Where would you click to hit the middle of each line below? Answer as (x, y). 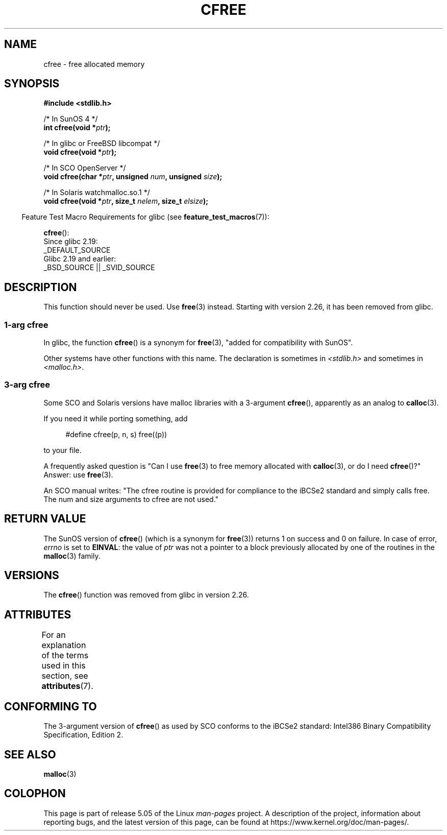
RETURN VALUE (45, 519)
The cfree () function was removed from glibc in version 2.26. (146, 595)
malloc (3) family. (72, 556)
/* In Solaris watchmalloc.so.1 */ (97, 193)
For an (54, 635)
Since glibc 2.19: (71, 242)
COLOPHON (35, 794)
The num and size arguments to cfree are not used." (131, 499)
